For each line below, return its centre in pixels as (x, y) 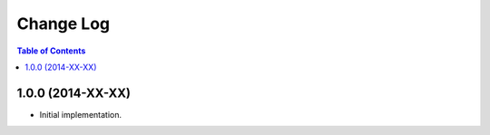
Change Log (64, 24)
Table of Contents (51, 51)
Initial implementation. (81, 114)
